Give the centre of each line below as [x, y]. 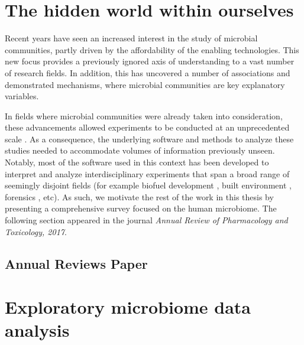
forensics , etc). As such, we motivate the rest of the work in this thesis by [139, 196]
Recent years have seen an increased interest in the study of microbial [131, 38]
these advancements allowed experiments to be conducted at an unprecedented [147, 127]
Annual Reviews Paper [76, 263]
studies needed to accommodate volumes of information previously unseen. [140, 150]
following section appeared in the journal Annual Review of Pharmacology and [146, 220]
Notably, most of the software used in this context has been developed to [137, 162]
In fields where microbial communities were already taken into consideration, [144, 115]
